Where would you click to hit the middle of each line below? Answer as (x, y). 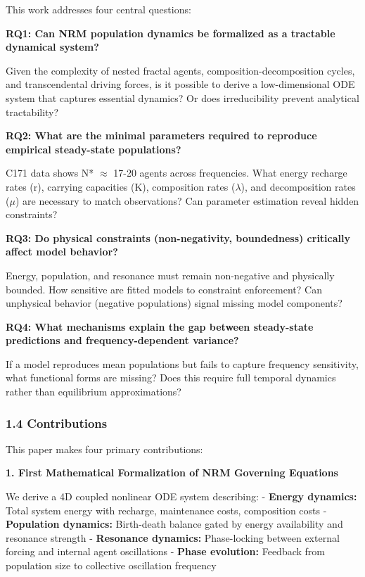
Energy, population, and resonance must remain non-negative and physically (170, 275)
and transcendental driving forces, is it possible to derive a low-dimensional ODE (180, 84)
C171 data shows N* (50, 173)
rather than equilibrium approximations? (94, 392)
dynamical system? (52, 47)
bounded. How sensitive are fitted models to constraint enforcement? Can (164, 289)
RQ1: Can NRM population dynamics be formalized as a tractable (171, 33)
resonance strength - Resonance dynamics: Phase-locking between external (173, 537)
